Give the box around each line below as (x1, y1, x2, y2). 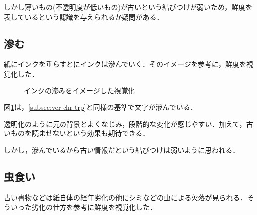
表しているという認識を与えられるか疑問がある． (4, 11, 164, 22)
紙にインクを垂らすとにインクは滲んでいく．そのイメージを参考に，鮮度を (4, 59, 247, 69)
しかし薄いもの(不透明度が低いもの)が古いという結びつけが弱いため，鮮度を (4, 2, 253, 12)
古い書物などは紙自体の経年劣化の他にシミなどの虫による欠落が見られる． (4, 192, 247, 202)
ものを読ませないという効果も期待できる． (10, 128, 150, 138)
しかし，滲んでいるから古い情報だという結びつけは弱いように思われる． (4, 144, 240, 155)
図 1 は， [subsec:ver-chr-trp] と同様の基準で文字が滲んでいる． (4, 102, 197, 112)
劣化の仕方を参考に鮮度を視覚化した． (31, 202, 157, 212)
